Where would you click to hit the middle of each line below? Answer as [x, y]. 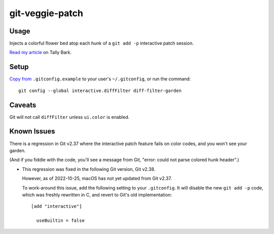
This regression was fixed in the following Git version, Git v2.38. [89, 169]
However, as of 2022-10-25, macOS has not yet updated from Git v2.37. [97, 178]
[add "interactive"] [57, 206]
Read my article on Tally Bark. [41, 53]
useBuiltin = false [60, 221]
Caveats [23, 105]
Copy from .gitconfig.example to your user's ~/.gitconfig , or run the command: [100, 79]
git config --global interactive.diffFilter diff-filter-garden [100, 90]
